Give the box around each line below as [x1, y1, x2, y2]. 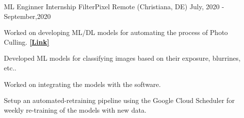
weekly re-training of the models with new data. [4, 104, 146, 115]
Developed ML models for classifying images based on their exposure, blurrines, [4, 53, 241, 63]
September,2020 [4, 11, 51, 21]
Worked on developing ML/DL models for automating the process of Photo [4, 27, 228, 37]
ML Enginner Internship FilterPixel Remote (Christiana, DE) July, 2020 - [4, 1, 224, 11]
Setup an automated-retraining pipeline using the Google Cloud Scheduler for [4, 95, 235, 105]
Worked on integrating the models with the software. [4, 79, 161, 89]
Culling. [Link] [4, 36, 49, 47]
